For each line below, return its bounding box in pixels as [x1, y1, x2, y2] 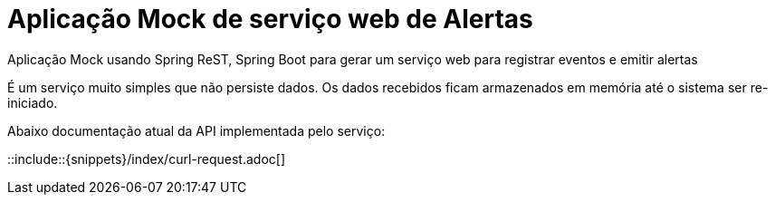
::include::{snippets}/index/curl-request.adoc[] [7, 150, 285, 167]
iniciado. [7, 94, 58, 111]
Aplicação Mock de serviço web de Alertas [7, 4, 533, 34]
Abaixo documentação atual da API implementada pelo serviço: [7, 122, 386, 139]
